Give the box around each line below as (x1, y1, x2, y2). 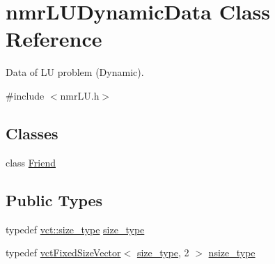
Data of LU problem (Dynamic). (6, 65, 144, 79)
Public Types (6, 189, 103, 210)
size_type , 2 (136, 245, 189, 260)
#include (6, 88, 45, 102)
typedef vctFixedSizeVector (6, 245, 121, 260)
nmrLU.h (60, 88, 100, 102)
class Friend (6, 155, 56, 169)
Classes (6, 122, 58, 143)
